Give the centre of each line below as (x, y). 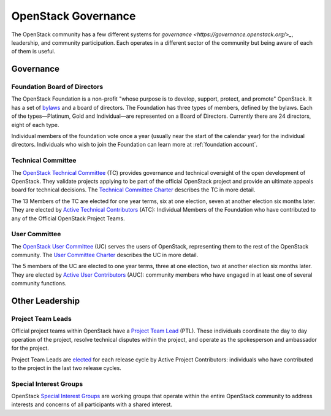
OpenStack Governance (74, 16)
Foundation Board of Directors (57, 87)
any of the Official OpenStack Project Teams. (68, 218)
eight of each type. (35, 125)
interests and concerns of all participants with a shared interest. (92, 404)
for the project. (30, 348)
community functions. (39, 283)
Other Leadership (45, 301)
